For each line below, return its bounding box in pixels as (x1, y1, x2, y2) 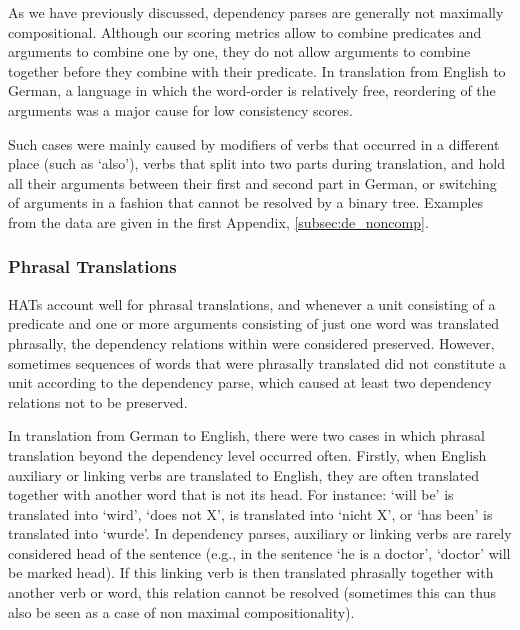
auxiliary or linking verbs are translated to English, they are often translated (8, 464, 480, 485)
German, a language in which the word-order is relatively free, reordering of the (8, 80, 496, 101)
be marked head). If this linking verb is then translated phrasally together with (8, 562, 494, 583)
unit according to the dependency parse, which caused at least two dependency (8, 372, 492, 393)
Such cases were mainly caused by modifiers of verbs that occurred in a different (8, 133, 500, 154)
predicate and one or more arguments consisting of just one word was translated (8, 313, 500, 334)
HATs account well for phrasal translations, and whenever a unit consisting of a (8, 293, 496, 314)
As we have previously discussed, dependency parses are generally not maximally (8, 2, 504, 22)
